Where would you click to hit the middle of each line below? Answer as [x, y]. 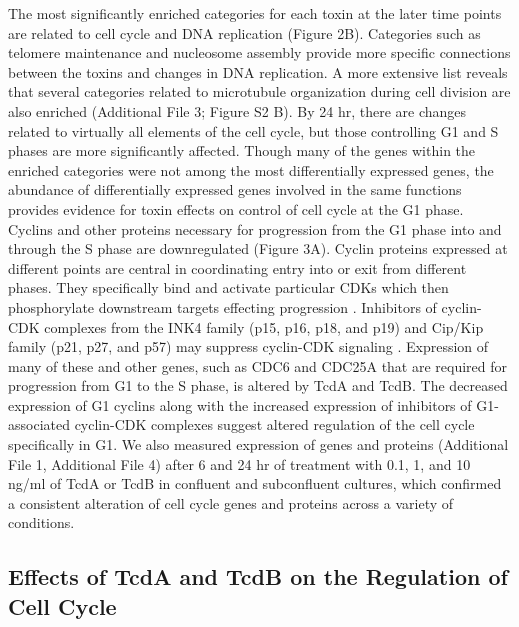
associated [39, 424]
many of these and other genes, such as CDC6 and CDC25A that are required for [258, 365]
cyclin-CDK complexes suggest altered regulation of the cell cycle [274, 424]
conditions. [41, 522]
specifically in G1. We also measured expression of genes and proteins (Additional [258, 444]
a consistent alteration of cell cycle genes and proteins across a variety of [231, 502]
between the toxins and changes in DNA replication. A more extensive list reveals [258, 71]
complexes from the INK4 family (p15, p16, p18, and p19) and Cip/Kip [264, 326]
